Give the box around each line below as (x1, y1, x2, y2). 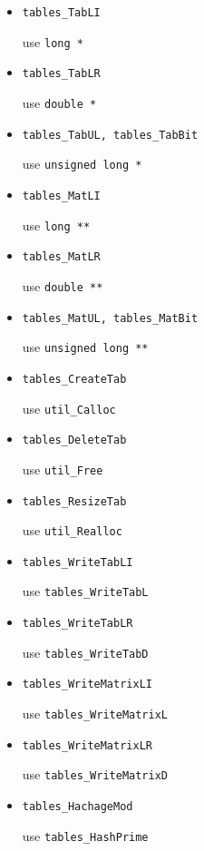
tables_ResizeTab (22, 494, 127, 508)
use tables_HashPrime (22, 826, 149, 845)
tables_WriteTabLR (22, 617, 133, 631)
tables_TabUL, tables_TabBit (22, 128, 199, 142)
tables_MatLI (22, 189, 101, 202)
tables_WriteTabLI (22, 555, 133, 569)
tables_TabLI (22, 6, 101, 19)
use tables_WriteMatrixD (22, 765, 169, 784)
